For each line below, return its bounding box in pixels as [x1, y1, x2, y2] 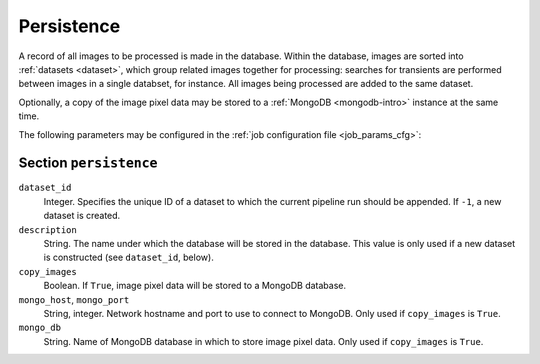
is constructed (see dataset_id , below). [43, 251, 214, 264]
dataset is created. [43, 210, 121, 222]
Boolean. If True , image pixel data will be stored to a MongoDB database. [43, 280, 347, 292]
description [18, 224, 77, 235]
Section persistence [18, 155, 159, 172]
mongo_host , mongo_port [18, 293, 130, 305]
